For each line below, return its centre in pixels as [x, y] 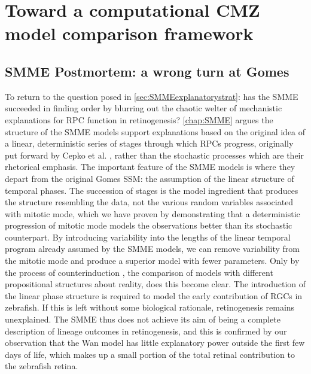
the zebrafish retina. [42, 366]
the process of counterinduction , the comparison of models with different [139, 272]
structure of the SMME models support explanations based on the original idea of [155, 131]
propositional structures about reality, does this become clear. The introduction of [155, 284]
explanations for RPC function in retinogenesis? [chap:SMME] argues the [139, 119]
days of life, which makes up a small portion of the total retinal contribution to [150, 354]
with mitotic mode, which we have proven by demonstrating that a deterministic [153, 213]
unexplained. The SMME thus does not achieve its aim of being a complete [143, 319]
